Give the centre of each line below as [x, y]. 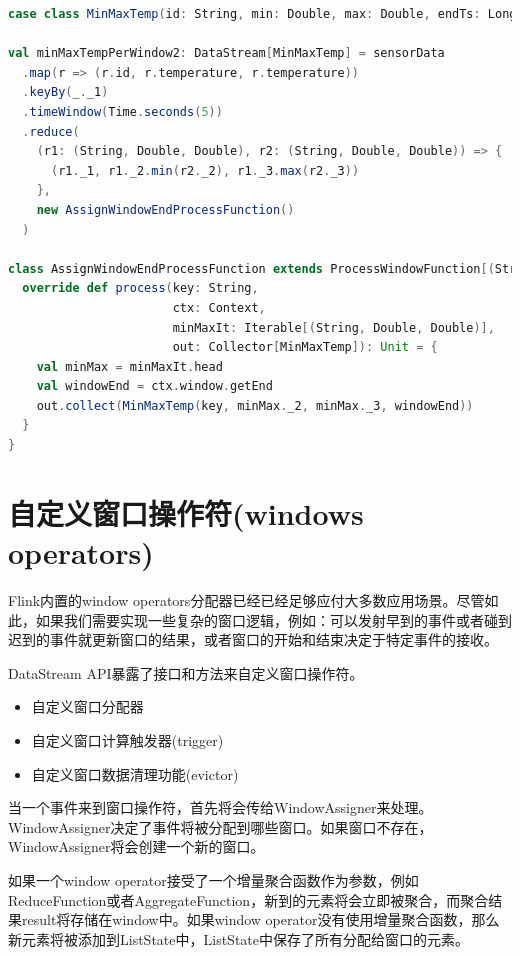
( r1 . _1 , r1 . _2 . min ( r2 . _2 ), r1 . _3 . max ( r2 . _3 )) [205, 170]
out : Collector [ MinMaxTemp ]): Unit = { [305, 347]
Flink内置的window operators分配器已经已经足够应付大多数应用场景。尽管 [246, 599]
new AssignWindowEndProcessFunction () [165, 209]
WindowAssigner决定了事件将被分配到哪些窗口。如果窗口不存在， [220, 826]
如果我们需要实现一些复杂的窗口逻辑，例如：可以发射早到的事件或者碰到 [273, 619]
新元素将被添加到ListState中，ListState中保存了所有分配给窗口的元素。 [238, 938]
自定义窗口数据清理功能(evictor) [135, 773]
